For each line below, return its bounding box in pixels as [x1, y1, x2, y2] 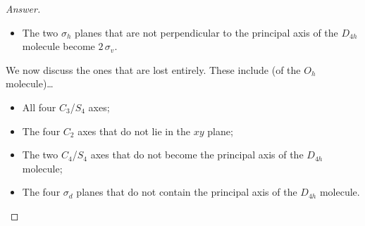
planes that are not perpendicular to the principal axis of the [75, 25, 338, 39]
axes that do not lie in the [78, 123, 191, 138]
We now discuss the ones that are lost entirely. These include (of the [6, 62, 301, 77]
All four [22, 99, 56, 114]
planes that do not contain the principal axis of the [76, 184, 297, 199]
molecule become [22, 39, 95, 54]
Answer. [6, 1, 41, 15]
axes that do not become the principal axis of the [90, 147, 304, 162]
